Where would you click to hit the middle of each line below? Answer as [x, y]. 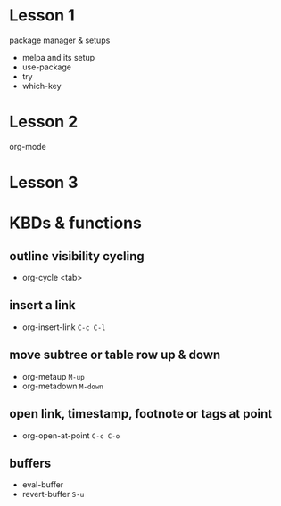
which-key [41, 86]
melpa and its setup [58, 57]
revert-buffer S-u [53, 494]
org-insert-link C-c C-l [64, 327]
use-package [46, 67]
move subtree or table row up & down [115, 355]
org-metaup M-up [53, 376]
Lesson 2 [44, 122]
